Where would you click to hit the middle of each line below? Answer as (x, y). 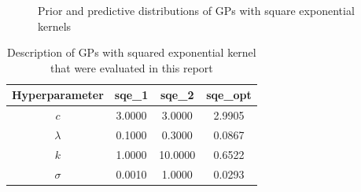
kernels (55, 26)
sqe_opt (229, 95)
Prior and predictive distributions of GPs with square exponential (196, 10)
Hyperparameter (58, 95)
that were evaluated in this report (132, 67)
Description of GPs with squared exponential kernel (132, 52)
